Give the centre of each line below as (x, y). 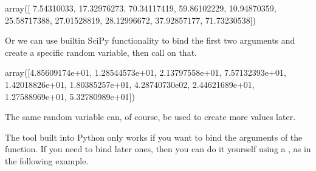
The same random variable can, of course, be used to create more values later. (150, 117)
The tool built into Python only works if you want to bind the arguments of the (154, 137)
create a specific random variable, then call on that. (101, 52)
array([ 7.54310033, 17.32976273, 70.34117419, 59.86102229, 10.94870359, (141, 8)
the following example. (47, 160)
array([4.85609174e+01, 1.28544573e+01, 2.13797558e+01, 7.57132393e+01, (146, 72)
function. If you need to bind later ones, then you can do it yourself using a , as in (158, 149)
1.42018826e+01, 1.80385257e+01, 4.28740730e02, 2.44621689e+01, (130, 84)
